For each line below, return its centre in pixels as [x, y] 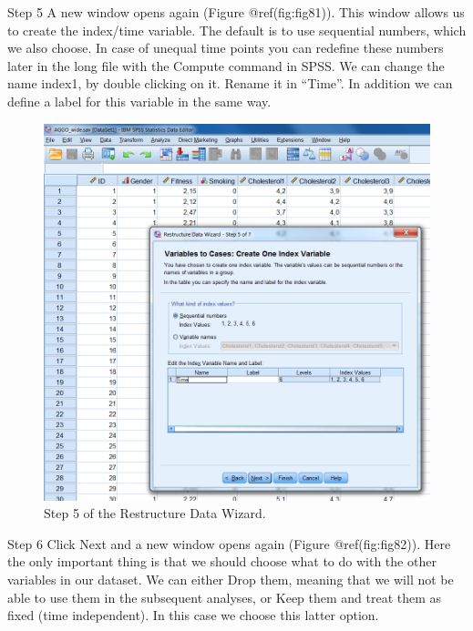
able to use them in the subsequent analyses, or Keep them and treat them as [225, 597]
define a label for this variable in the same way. [139, 101]
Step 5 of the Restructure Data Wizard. [155, 513]
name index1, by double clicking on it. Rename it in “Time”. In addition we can [230, 83]
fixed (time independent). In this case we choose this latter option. [193, 615]
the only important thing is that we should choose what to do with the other [222, 561]
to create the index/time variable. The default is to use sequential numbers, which [237, 30]
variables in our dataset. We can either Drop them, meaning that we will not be [231, 580]
